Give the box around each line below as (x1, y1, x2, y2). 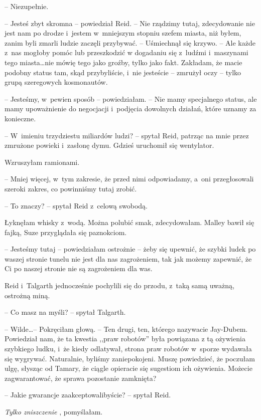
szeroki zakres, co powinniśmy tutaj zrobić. (5, 183, 137, 193)
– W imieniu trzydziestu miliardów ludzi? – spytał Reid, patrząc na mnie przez (5, 130, 249, 140)
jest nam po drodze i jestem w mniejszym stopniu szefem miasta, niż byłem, (5, 28, 241, 38)
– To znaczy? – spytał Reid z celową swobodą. (5, 200, 148, 211)
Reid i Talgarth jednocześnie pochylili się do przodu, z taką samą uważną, (5, 280, 234, 291)
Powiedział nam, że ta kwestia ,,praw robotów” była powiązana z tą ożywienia (5, 333, 245, 344)
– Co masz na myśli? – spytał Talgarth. (5, 307, 126, 317)
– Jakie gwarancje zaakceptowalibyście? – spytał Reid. (5, 389, 171, 400)
